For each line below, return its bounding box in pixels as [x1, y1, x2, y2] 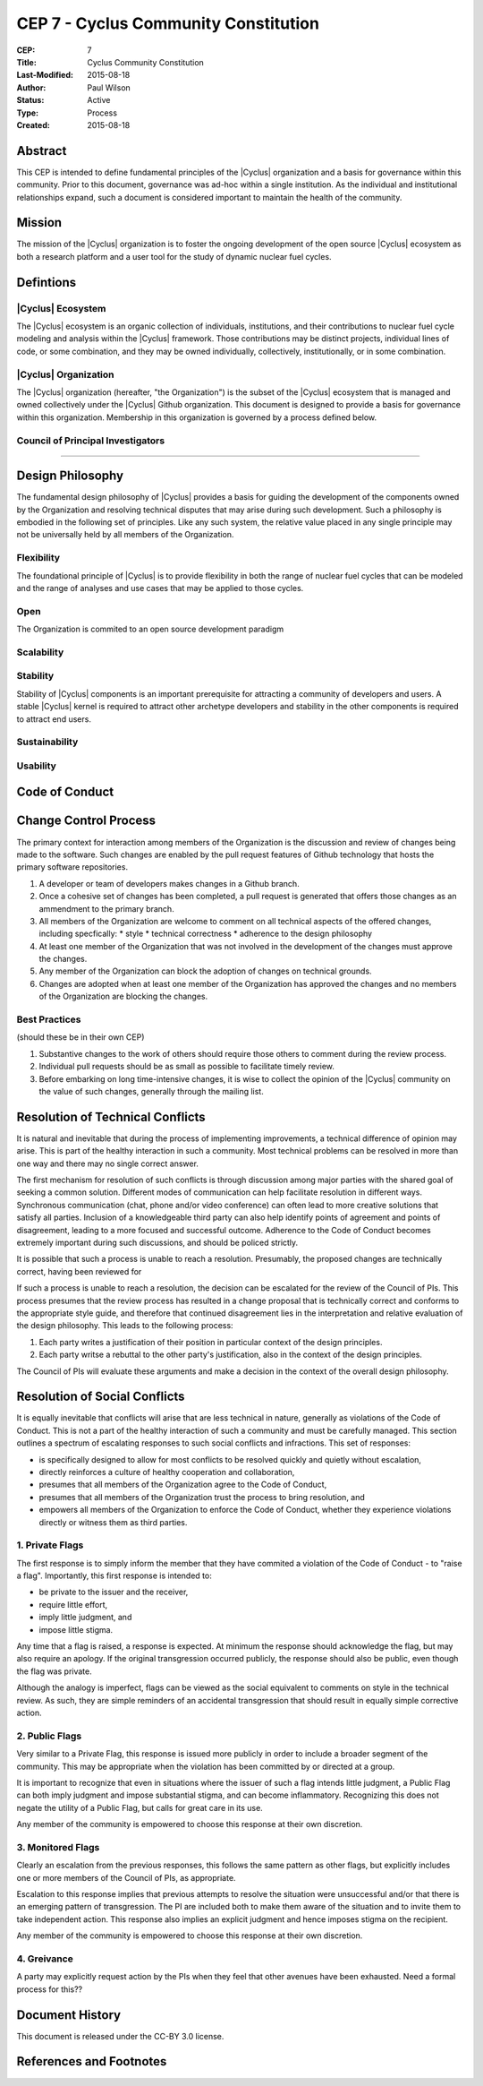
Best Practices [16, 1013, 81, 1026]
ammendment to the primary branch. [38, 903, 174, 914]
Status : [16, 95, 45, 106]
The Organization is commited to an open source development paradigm [16, 623, 284, 635]
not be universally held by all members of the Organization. [16, 529, 234, 540]
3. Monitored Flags [16, 1841, 100, 1853]
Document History [16, 2007, 121, 2022]
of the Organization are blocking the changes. [38, 991, 208, 1002]
